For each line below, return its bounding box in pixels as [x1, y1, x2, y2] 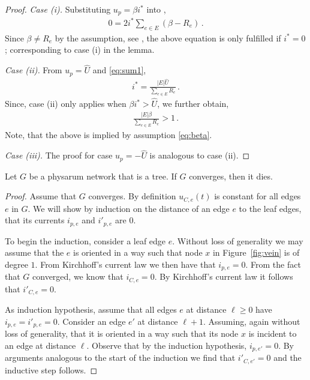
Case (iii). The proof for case [5, 149, 113, 161]
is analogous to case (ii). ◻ [149, 149, 250, 161]
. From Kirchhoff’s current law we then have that [35, 258, 216, 270]
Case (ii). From [5, 64, 62, 76]
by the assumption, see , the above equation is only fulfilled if [55, 31, 281, 44]
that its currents [5, 214, 65, 226]
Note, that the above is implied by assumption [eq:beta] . [5, 128, 212, 141]
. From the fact [245, 258, 301, 270]
